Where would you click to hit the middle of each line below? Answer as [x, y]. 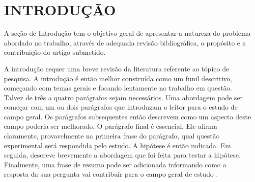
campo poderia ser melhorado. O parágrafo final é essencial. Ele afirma [111, 126]
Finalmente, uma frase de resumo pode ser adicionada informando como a [115, 164]
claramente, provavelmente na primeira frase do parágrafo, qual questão [112, 136]
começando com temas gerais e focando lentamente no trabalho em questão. [118, 88]
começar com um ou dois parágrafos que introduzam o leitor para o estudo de [121, 107]
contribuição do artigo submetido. [55, 52]
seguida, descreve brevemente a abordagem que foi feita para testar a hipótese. [122, 155]
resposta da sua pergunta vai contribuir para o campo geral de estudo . [111, 174]
